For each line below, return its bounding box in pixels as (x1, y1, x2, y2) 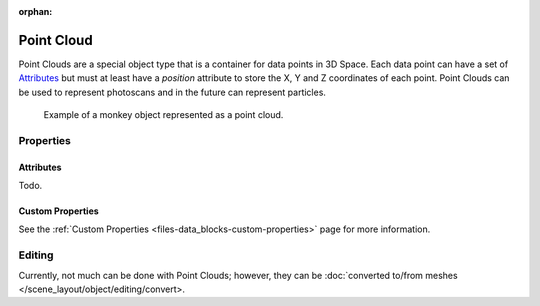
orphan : (18, 6, 53, 17)
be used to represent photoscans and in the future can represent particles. (18, 86, 327, 98)
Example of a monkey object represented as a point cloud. (43, 109, 284, 121)
